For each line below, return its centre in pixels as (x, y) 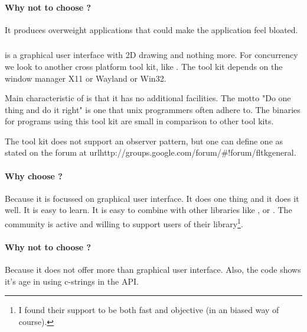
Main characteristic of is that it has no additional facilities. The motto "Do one (148, 98)
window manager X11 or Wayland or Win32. (86, 78)
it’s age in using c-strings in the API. (72, 281)
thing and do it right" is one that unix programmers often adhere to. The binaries (153, 109)
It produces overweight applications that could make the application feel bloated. (151, 29)
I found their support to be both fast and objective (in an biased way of (149, 310)
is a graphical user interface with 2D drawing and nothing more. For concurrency (151, 55)
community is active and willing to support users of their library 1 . (124, 223)
